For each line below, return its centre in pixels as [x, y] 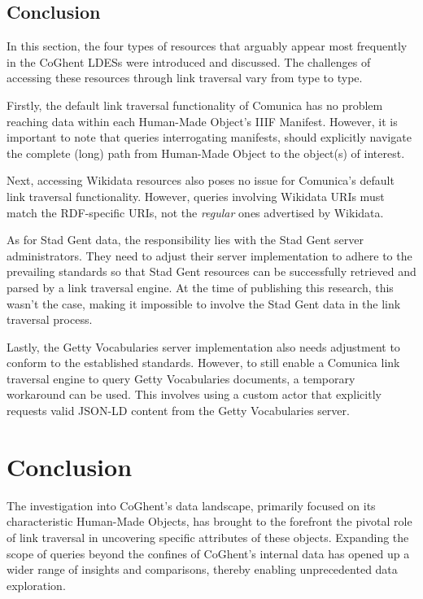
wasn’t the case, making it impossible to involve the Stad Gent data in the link [204, 303]
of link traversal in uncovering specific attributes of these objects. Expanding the [208, 537]
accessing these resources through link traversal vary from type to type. [185, 78]
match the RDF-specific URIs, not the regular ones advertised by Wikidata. [195, 212]
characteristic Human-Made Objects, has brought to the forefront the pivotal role [209, 521]
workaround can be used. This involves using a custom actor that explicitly [194, 394]
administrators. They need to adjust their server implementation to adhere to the [209, 255]
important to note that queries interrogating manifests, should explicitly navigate [209, 137]
